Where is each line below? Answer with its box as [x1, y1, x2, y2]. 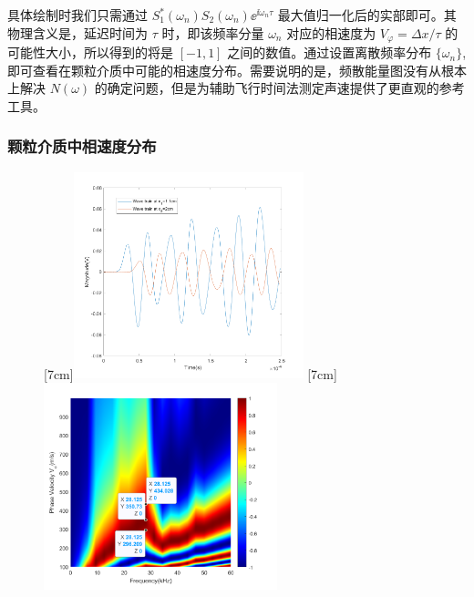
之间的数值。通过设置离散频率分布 [227, 43, 432, 62]
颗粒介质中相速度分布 [7, 135, 157, 158]
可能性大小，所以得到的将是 [7, 43, 173, 62]
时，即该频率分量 [161, 23, 264, 42]
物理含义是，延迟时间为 [7, 23, 148, 42]
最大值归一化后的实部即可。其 [277, 5, 457, 24]
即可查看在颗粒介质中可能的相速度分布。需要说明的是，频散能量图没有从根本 [7, 60, 467, 79]
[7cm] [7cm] [44, 364, 337, 383]
